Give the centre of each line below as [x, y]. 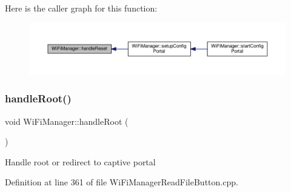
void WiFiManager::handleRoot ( [67, 121]
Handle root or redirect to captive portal [80, 161]
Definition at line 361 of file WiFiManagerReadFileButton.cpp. [122, 182]
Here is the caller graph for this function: [81, 8]
